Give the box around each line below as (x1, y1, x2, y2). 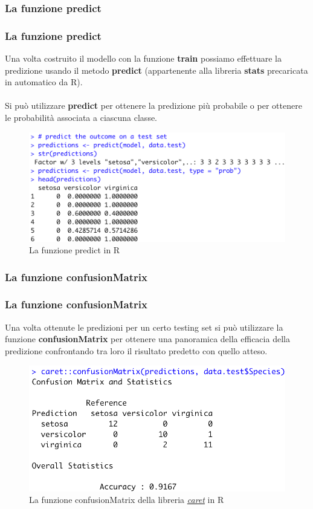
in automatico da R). (5, 76, 83, 88)
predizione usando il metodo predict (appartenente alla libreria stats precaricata (5, 63, 308, 76)
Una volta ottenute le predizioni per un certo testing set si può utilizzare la (5, 320, 283, 333)
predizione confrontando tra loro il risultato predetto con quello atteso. (5, 344, 268, 357)
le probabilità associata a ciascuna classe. (5, 111, 158, 124)
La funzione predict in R (29, 244, 120, 256)
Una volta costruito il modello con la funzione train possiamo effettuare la (5, 52, 282, 65)
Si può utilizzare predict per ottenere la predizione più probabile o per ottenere (5, 99, 302, 112)
